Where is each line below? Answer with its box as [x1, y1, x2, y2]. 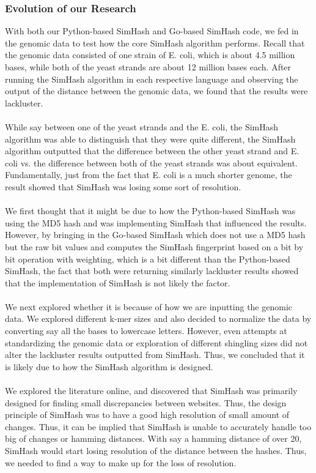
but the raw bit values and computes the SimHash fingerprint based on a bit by [5, 240, 304, 253]
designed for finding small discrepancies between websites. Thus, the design [5, 396, 287, 409]
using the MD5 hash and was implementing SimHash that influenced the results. [5, 216, 307, 229]
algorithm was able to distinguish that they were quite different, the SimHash [5, 132, 296, 145]
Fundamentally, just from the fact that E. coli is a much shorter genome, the [5, 168, 292, 181]
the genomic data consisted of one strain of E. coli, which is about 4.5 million [5, 48, 295, 61]
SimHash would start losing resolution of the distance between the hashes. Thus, [5, 444, 307, 456]
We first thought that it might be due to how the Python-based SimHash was [5, 204, 296, 217]
